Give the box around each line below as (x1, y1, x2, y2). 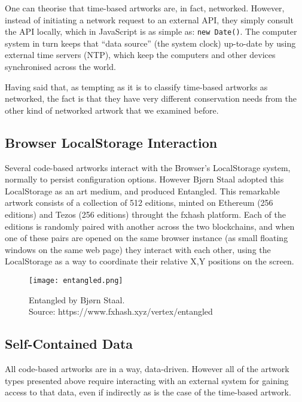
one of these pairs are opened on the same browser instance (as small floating (5, 232, 288, 244)
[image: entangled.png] (29, 276, 123, 285)
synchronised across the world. (5, 60, 116, 73)
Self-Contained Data (5, 334, 133, 353)
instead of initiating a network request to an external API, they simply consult (5, 13, 294, 26)
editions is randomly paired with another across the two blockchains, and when (5, 220, 295, 232)
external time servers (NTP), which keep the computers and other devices (5, 48, 276, 61)
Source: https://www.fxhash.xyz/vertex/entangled (29, 305, 213, 318)
